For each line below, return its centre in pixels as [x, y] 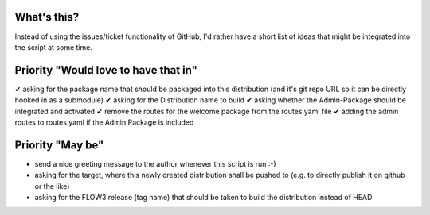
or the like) [52, 186]
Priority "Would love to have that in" [106, 70]
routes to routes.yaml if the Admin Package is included [104, 122]
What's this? [47, 17]
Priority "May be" [59, 145]
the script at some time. [54, 47]
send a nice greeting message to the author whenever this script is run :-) [155, 163]
